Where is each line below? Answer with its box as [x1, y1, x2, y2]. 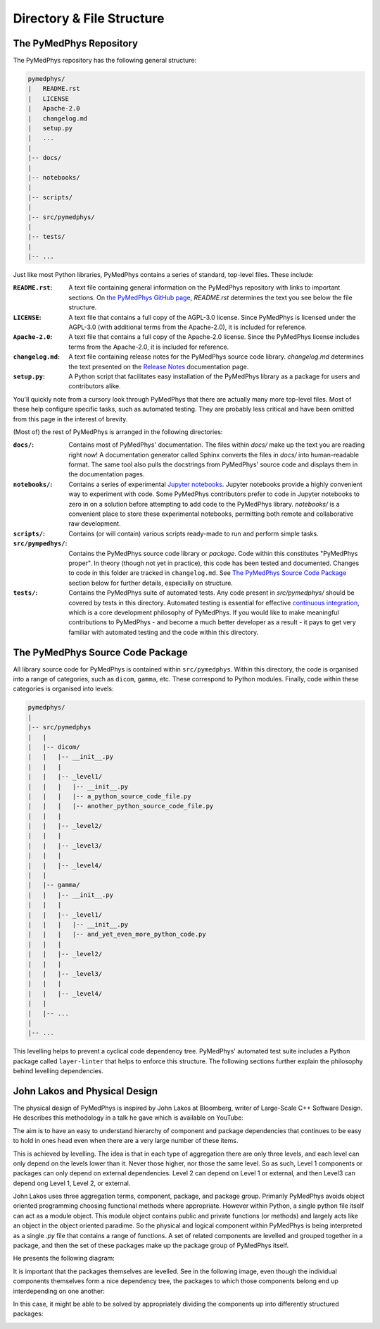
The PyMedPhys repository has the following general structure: [13, 56, 197, 65]
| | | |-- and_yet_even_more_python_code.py [27, 930, 207, 939]
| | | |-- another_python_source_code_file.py [27, 802, 214, 810]
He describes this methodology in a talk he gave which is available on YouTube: [13, 1113, 244, 1122]
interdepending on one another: [13, 1287, 106, 1295]
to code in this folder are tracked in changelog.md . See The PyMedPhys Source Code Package [68, 569, 347, 577]
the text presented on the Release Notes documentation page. [68, 362, 249, 371]
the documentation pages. [68, 470, 145, 478]
